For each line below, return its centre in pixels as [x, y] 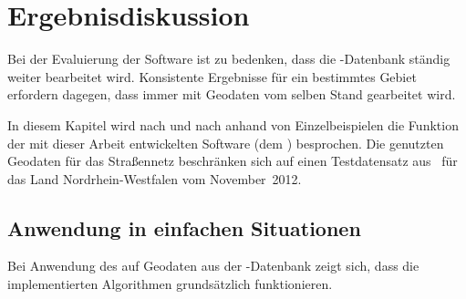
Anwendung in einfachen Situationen [184, 227]
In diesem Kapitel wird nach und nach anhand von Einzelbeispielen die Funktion [233, 124]
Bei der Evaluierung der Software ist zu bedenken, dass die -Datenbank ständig [229, 59]
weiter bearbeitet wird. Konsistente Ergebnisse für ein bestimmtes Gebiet [212, 76]
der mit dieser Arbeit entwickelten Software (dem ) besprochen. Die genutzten [226, 143]
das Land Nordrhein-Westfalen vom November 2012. [155, 178]
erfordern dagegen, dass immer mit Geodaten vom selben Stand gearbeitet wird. [232, 94]
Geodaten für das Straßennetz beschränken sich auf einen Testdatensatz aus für [233, 161]
